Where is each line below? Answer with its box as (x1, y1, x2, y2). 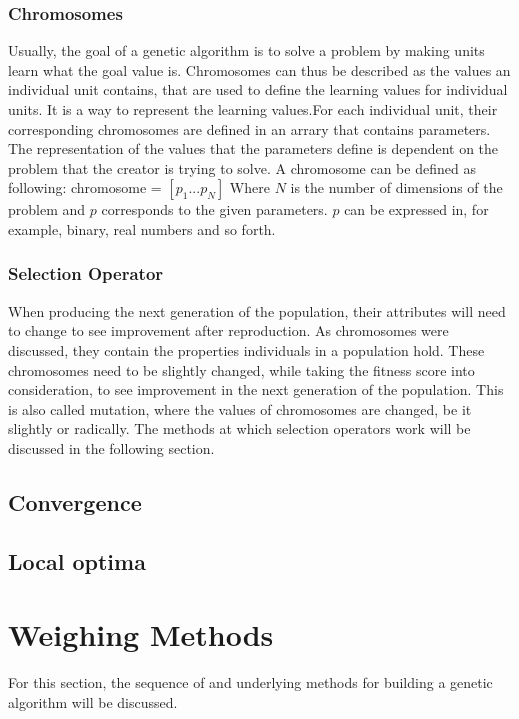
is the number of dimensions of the (290, 177, 503, 198)
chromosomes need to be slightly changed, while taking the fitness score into (8, 359, 475, 380)
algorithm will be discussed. (8, 691, 178, 712)
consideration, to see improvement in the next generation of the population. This (8, 379, 504, 400)
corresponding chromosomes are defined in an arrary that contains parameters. (8, 118, 491, 139)
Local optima (8, 545, 146, 576)
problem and (8, 199, 86, 220)
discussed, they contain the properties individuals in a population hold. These (8, 339, 485, 360)
